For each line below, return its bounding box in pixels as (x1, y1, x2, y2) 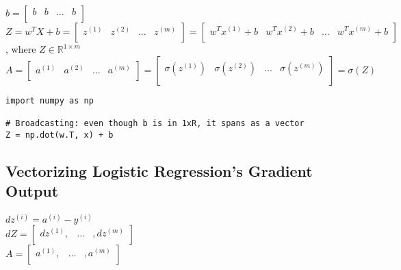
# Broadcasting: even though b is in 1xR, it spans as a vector (5, 118, 305, 128)
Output (5, 180, 59, 201)
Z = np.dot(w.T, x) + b (5, 130, 114, 140)
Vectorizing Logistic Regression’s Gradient (5, 160, 313, 181)
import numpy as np (5, 95, 94, 106)
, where (5, 42, 36, 56)
